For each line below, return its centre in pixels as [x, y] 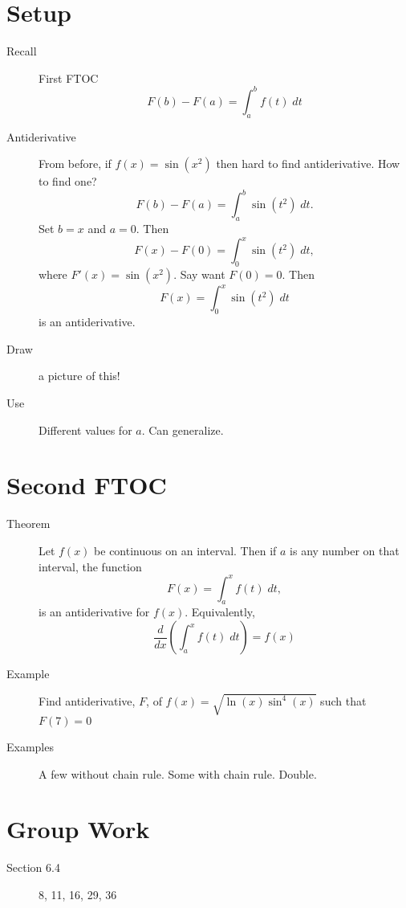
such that [343, 700]
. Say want [199, 274]
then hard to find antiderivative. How [308, 164]
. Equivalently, [220, 612]
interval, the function [90, 566]
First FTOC [69, 78]
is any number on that [345, 550]
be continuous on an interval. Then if [185, 550]
